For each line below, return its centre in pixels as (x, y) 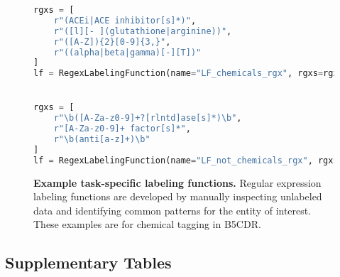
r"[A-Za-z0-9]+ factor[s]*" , (122, 129)
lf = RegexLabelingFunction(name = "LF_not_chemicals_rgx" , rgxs (186, 160)
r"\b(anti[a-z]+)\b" (102, 140)
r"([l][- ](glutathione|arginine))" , (143, 31)
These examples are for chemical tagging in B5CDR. (147, 224)
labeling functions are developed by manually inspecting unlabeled (178, 196)
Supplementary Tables (88, 262)
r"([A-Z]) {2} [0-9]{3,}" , (112, 42)
